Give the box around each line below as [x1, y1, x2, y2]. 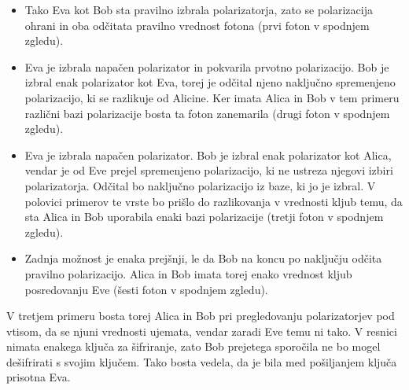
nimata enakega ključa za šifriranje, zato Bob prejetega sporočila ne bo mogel [6, 338, 381, 355]
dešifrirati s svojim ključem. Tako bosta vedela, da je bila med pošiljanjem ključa [6, 353, 397, 370]
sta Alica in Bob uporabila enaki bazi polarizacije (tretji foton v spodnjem [24, 208, 384, 225]
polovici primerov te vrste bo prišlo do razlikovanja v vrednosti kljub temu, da [24, 193, 403, 209]
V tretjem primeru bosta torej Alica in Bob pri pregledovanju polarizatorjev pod [6, 307, 395, 324]
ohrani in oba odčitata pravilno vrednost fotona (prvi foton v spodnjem [24, 17, 370, 33]
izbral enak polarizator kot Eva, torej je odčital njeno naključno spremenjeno [24, 74, 396, 90]
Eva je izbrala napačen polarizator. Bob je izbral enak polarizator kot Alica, [24, 146, 392, 163]
